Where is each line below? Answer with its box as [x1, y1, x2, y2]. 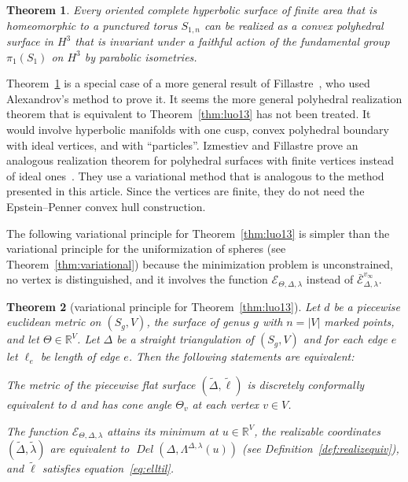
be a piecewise [333, 298, 400, 314]
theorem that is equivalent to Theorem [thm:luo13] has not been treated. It [6, 106, 371, 122]
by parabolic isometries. [84, 48, 197, 65]
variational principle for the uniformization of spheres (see [6, 240, 286, 257]
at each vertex [192, 396, 259, 412]
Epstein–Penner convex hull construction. [6, 198, 206, 214]
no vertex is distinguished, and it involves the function [6, 271, 268, 287]
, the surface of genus [146, 313, 250, 330]
